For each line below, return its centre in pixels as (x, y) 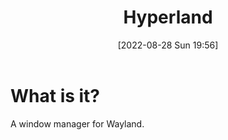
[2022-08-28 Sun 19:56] (168, 45)
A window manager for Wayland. (77, 123)
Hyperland (168, 17)
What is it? (55, 95)
